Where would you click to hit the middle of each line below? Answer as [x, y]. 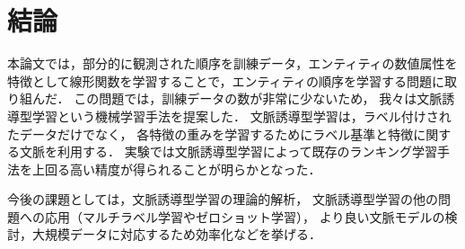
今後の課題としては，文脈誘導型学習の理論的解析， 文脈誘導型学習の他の [223, 199]
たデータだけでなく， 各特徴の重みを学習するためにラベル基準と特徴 [211, 133]
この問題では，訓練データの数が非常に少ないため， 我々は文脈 [258, 98]
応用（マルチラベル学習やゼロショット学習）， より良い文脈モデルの [245, 216]
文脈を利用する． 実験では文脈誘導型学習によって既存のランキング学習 [228, 151]
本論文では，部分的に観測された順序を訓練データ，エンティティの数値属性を [232, 63]
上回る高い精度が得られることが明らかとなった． [176, 169]
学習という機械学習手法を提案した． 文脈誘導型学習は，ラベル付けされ [241, 116]
